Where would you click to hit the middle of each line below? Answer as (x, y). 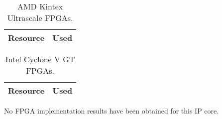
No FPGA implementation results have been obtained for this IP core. (111, 111)
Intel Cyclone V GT (40, 59)
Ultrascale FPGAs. (40, 18)
